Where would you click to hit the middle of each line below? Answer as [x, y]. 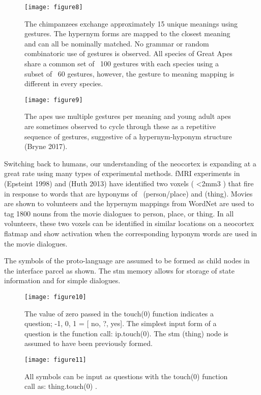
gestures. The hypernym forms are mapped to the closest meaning [127, 33]
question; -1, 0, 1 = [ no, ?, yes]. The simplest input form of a [121, 323]
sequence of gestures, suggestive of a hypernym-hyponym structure [128, 136]
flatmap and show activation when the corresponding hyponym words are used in [131, 233]
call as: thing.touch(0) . [61, 386]
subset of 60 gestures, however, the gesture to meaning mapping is [129, 73]
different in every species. [64, 83]
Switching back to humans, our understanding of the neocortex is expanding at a [130, 163]
